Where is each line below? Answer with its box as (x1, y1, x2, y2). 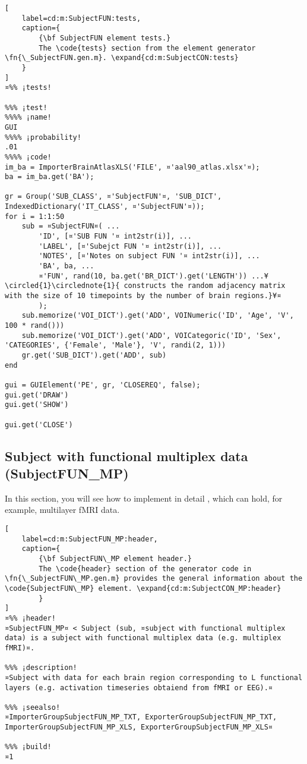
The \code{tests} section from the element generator (39, 43, 256, 52)
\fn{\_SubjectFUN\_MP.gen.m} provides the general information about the (5, 574, 303, 583)
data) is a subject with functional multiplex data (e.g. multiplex (5, 634, 281, 643)
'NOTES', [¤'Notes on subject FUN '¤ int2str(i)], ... (39, 252, 260, 261)
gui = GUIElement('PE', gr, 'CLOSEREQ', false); (5, 380, 201, 389)
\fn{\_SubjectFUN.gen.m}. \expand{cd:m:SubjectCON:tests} (5, 54, 239, 62)
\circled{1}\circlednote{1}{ (5, 281, 120, 290)
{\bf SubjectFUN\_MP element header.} (39, 554, 192, 563)
